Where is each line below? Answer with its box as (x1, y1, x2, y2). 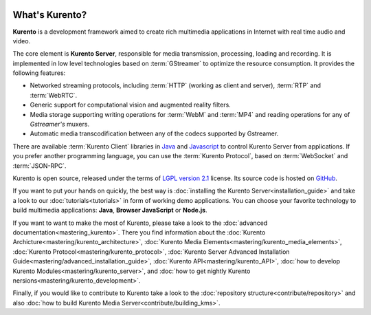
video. (12, 36, 31, 45)
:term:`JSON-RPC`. (12, 162, 67, 170)
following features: (12, 69, 66, 77)
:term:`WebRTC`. (30, 91, 78, 99)
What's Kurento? (12, 9, 87, 21)
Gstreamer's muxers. (30, 120, 89, 129)
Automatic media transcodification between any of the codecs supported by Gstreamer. (30, 129, 279, 138)
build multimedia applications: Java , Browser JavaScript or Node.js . (12, 206, 207, 215)
